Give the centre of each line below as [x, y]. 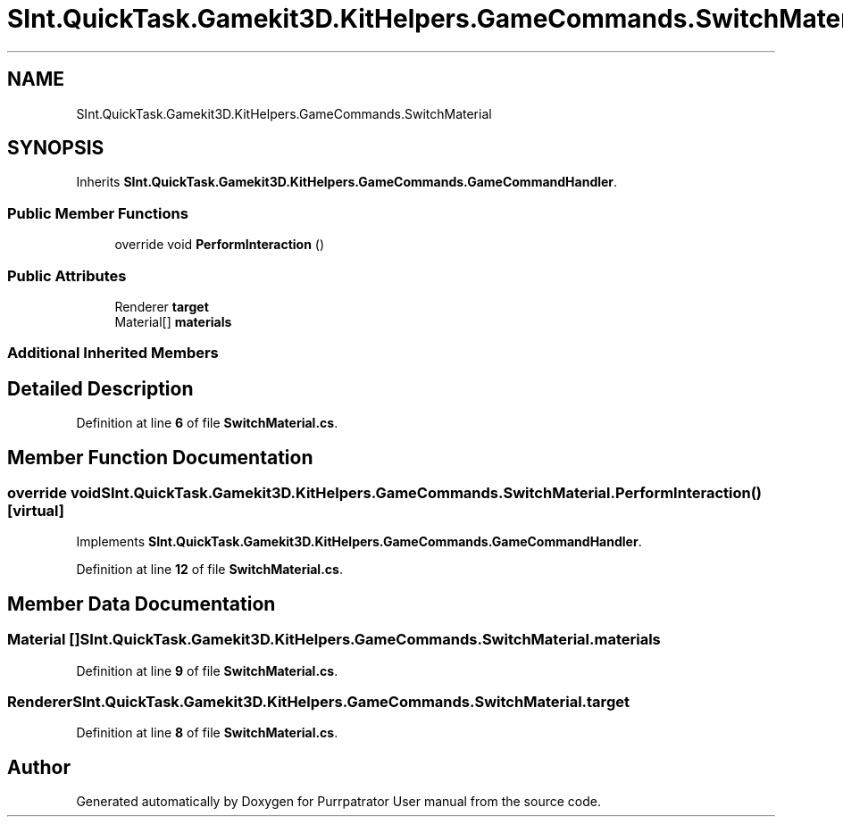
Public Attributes [67, 275]
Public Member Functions [98, 213]
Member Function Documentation [160, 457]
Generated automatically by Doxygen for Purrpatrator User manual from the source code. [338, 802]
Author [39, 767]
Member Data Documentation [142, 603]
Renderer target [162, 306]
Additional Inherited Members [113, 353]
